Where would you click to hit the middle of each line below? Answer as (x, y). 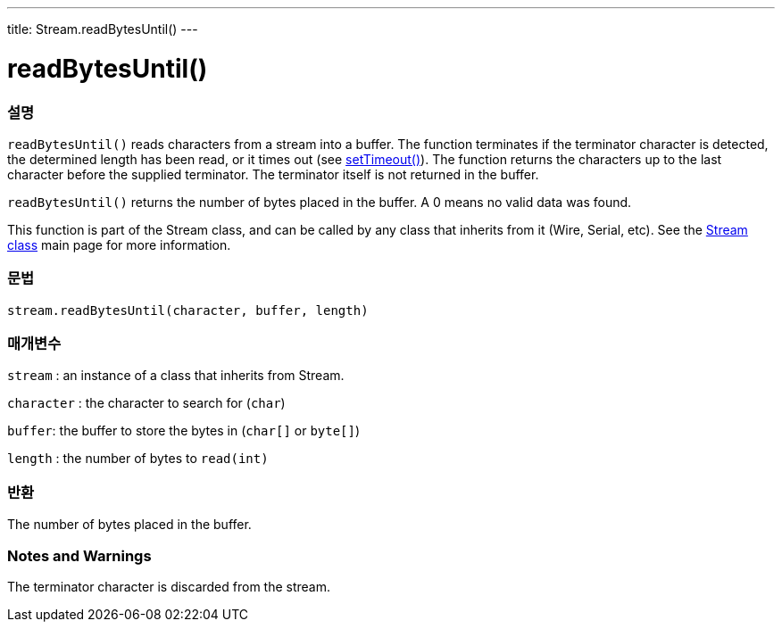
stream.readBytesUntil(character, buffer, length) (188, 310)
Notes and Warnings (79, 555)
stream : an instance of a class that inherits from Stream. (176, 376)
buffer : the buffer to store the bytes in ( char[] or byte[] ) (184, 431)
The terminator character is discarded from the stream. (169, 586)
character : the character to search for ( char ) (146, 403)
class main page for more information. (119, 244)
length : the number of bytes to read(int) (138, 459)
